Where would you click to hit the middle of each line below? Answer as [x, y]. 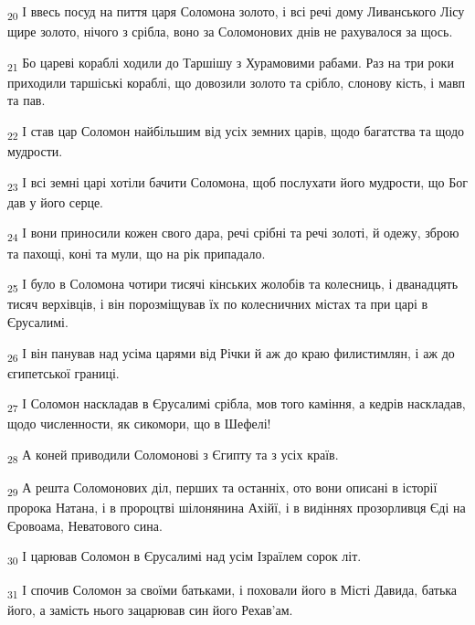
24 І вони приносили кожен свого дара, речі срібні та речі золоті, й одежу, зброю [233, 234]
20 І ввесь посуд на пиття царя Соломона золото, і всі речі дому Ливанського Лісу [236, 12]
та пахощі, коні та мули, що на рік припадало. [137, 253]
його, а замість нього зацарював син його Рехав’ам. [150, 609]
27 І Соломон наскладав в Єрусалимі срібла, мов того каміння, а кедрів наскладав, [237, 405]
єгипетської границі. [63, 372]
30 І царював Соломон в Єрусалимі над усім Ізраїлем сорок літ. [185, 557]
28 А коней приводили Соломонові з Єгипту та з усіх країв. [173, 455]
